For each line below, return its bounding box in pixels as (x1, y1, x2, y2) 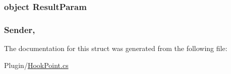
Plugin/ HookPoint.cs (4, 59, 69, 70)
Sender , (4, 23, 35, 35)
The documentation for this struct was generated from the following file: (4, 43, 227, 53)
